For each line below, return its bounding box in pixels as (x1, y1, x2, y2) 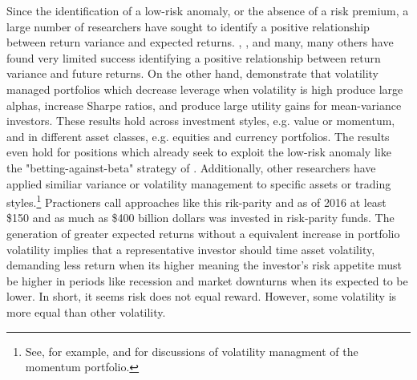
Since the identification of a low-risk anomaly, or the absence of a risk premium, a (6, 2, 409, 18)
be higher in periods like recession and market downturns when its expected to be (6, 272, 408, 289)
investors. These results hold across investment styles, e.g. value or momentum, (6, 112, 395, 129)
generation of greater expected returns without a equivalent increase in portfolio (6, 224, 400, 241)
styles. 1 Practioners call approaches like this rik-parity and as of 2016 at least (6, 192, 387, 210)
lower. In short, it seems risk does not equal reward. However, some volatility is (6, 288, 397, 305)
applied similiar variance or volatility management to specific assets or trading (6, 175, 391, 192)
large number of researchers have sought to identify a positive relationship (6, 18, 370, 34)
